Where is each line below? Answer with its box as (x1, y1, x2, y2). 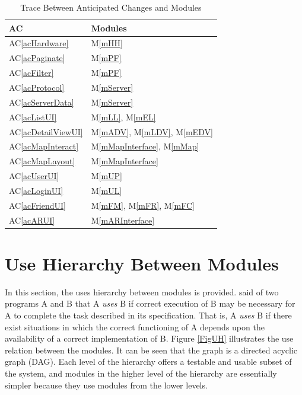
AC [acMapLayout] (9, 155, 75, 167)
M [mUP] (91, 170, 122, 182)
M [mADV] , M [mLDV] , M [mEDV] (91, 125, 213, 138)
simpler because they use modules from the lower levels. (5, 378, 208, 391)
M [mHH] (91, 37, 123, 49)
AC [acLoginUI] (9, 184, 63, 196)
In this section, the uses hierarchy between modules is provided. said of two (5, 285, 279, 298)
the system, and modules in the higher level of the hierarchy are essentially (5, 367, 277, 379)
